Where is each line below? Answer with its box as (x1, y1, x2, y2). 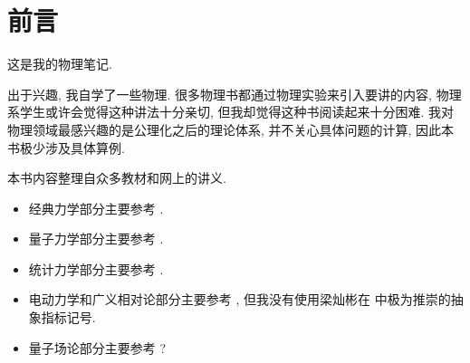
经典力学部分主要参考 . (28, 198, 164, 217)
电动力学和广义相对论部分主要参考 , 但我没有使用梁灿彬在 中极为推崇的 (28, 290, 451, 309)
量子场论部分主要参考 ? (28, 338, 167, 357)
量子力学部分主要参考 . (28, 229, 164, 248)
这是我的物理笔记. (7, 54, 112, 73)
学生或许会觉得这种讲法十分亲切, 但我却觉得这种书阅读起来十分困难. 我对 (19, 102, 455, 121)
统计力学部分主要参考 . (28, 259, 164, 278)
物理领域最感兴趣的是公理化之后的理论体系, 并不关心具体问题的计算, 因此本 (7, 119, 455, 139)
